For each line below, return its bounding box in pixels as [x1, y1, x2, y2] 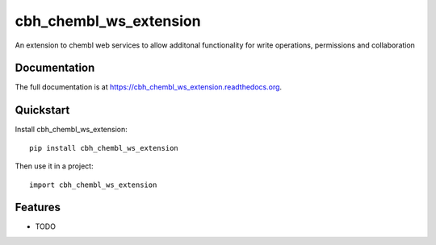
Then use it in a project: [15, 161, 94, 171]
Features [15, 201, 61, 214]
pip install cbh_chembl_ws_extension [29, 143, 179, 152]
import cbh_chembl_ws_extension [29, 180, 157, 189]
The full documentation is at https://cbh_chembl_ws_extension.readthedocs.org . [15, 82, 283, 92]
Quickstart [15, 103, 70, 117]
